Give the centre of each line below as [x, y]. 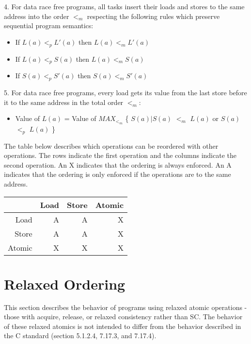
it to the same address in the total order [64, 102]
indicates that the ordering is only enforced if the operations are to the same [118, 174]
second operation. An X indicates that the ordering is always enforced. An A [118, 164]
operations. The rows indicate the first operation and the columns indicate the [120, 155]
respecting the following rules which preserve [153, 16]
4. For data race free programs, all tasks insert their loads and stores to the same [124, 6]
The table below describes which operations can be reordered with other [111, 146]
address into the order [37, 16]
